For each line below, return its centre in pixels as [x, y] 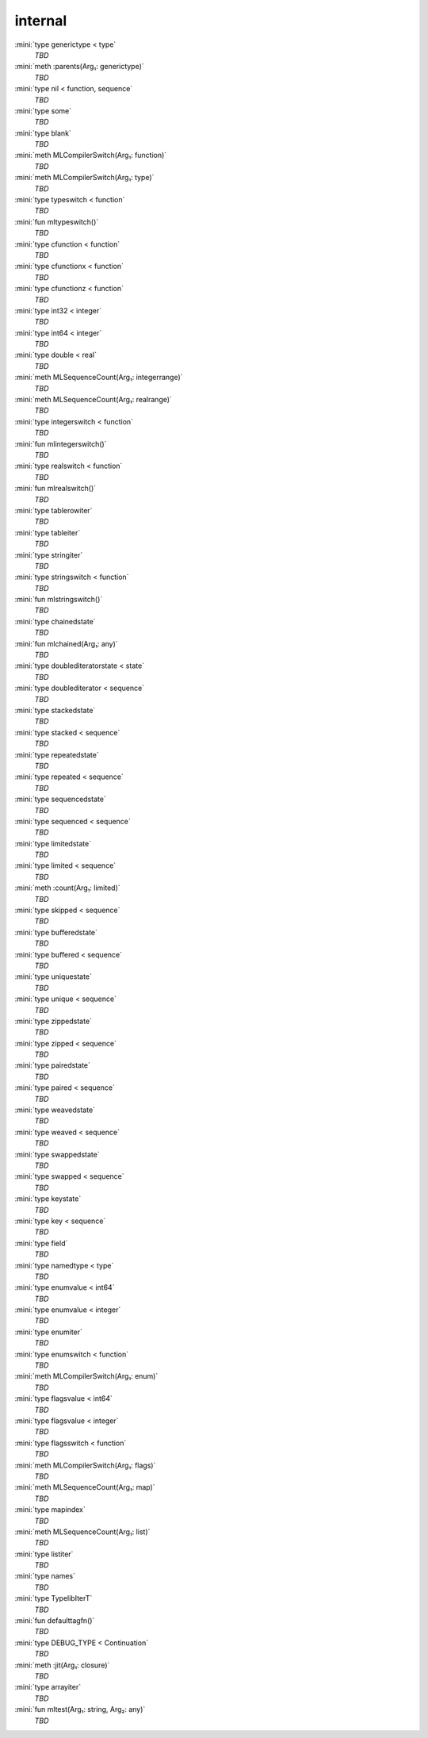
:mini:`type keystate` [48, 1199]
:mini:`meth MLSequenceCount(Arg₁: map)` [85, 1487]
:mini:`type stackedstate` [55, 710]
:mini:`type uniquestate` [53, 976]
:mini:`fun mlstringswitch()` [59, 600]
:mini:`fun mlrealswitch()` [55, 489]
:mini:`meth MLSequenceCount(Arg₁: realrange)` [93, 400]
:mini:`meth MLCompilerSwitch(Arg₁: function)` [91, 155]
